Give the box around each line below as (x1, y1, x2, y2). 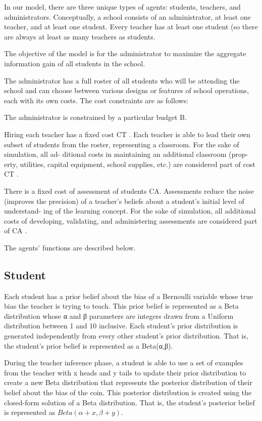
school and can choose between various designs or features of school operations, (4, 85, 249, 96)
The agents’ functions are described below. (4, 242, 136, 252)
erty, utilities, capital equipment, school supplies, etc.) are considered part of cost (4, 158, 255, 169)
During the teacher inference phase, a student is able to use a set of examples (4, 357, 243, 368)
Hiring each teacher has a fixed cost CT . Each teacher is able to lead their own (4, 129, 250, 139)
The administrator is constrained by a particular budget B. (4, 112, 187, 122)
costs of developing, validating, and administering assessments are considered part (4, 215, 257, 226)
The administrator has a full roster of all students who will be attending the (4, 75, 240, 86)
